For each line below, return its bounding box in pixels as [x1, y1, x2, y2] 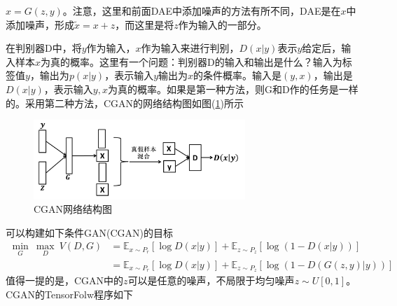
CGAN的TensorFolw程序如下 [6, 287, 134, 302]
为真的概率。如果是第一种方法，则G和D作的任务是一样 [107, 81, 358, 96]
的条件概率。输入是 [193, 68, 282, 83]
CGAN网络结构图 [34, 202, 113, 216]
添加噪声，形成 [6, 17, 74, 32]
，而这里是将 [115, 17, 174, 32]
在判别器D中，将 [6, 41, 82, 55]
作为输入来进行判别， [141, 41, 239, 55]
